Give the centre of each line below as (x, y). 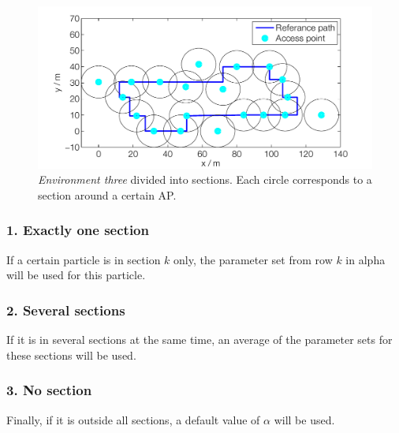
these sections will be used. (71, 355)
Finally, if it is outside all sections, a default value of (133, 419)
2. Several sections (66, 310)
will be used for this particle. (76, 275)
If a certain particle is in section (84, 259)
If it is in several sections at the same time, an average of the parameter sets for (199, 340)
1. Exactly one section (78, 230)
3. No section (49, 390)
